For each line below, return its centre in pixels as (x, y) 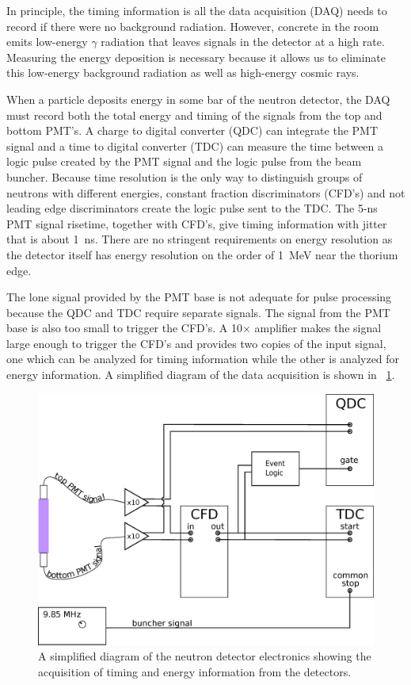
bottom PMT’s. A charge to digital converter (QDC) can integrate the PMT (192, 130)
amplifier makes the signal (318, 328)
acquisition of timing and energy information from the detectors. (195, 672)
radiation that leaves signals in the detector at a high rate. (243, 42)
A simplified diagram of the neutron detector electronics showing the (205, 656)
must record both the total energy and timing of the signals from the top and (194, 115)
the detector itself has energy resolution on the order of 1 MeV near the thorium (202, 254)
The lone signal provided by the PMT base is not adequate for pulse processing (199, 297)
